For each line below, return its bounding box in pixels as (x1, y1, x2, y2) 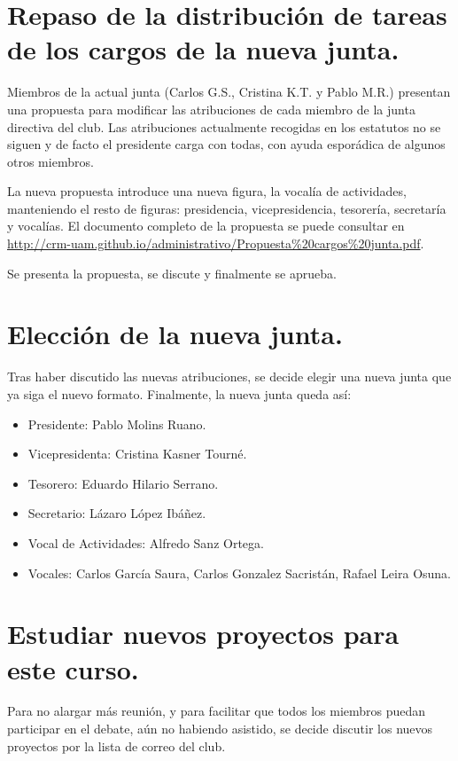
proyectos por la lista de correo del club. (7, 736, 226, 755)
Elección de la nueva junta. (7, 316, 343, 352)
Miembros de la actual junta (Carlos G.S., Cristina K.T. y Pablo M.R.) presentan (7, 82, 451, 101)
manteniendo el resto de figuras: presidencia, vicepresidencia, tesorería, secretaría (7, 199, 446, 217)
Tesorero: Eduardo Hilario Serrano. (27, 474, 219, 492)
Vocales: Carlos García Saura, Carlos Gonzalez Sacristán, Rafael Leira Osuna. (27, 563, 451, 582)
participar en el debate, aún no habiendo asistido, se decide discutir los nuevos (7, 719, 433, 738)
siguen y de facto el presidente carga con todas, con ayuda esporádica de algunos (7, 135, 446, 153)
